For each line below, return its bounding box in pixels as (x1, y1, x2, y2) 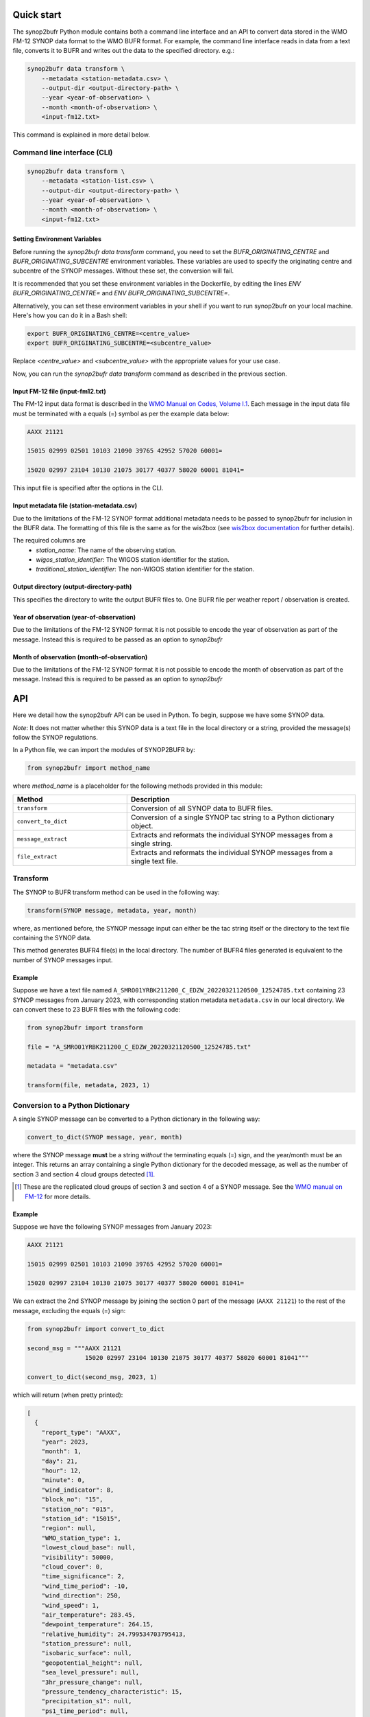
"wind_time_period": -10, (41, 1582, 129, 1590)
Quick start (12, 9, 62, 21)
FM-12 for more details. (25, 1192, 91, 1201)
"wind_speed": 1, (41, 1601, 100, 1609)
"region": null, (41, 1525, 96, 1532)
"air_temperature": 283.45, (41, 1611, 136, 1619)
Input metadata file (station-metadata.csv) (12, 501, 137, 510)
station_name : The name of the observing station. (36, 546, 177, 554)
